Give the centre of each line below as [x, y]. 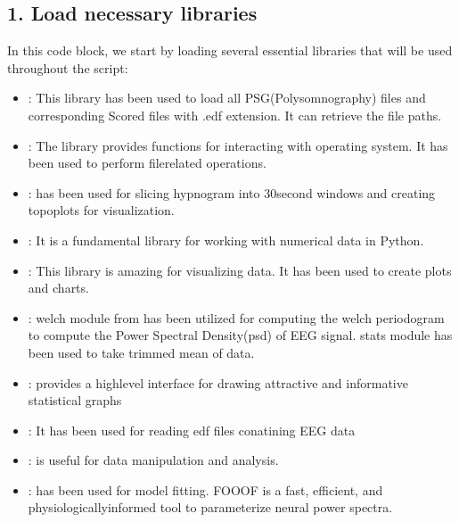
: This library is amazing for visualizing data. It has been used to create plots [240, 270]
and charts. [58, 288]
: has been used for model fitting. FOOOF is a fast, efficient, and [205, 489]
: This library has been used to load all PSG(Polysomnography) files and [227, 98]
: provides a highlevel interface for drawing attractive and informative [218, 382]
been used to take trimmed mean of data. [141, 352]
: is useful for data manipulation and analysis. [153, 460]
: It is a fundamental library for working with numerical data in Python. [226, 240]
